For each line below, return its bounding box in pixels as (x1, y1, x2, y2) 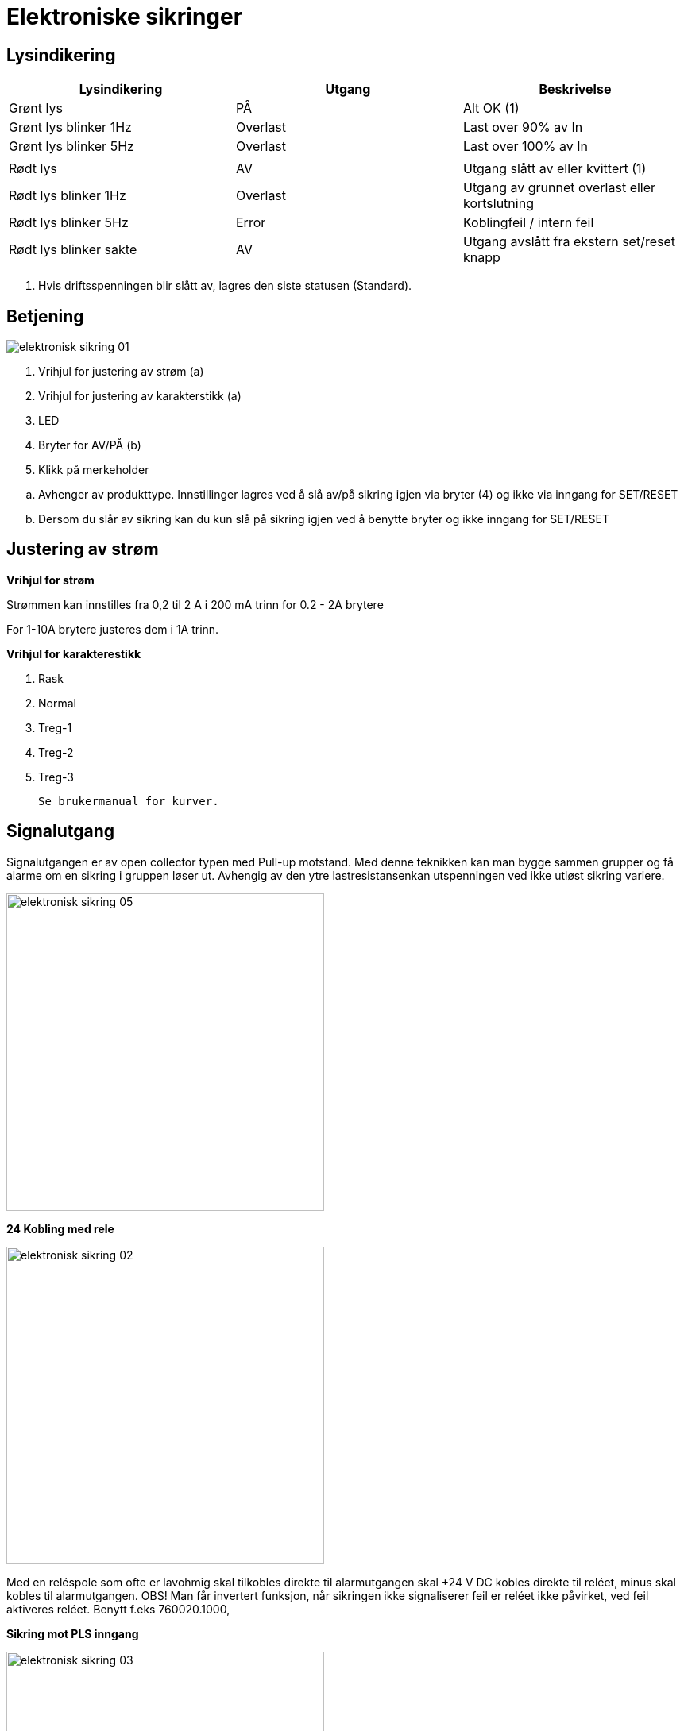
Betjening (6, 306, 84, 326)
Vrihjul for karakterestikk (6, 646, 141, 661)
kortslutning (462, 195, 534, 212)
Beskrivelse (539, 81, 612, 98)
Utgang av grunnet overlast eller (462, 179, 656, 196)
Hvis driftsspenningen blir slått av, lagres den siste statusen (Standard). (38, 279, 412, 293)
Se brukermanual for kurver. (38, 794, 219, 808)
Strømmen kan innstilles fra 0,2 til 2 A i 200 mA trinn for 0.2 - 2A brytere (6, 597, 384, 611)
